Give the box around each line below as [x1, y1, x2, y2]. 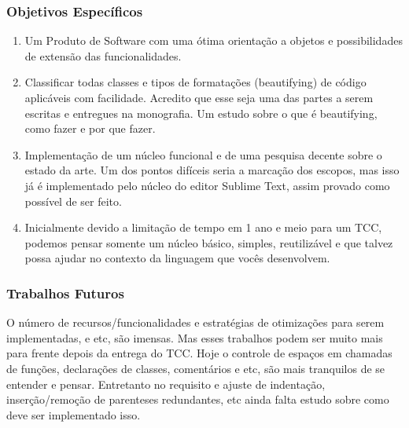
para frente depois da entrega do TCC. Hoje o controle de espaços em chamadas [6, 345, 392, 361]
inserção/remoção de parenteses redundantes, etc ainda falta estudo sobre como [6, 391, 389, 408]
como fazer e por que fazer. [24, 120, 156, 137]
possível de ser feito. [24, 192, 122, 209]
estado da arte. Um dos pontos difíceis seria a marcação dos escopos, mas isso [24, 162, 400, 178]
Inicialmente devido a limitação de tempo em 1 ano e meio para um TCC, [24, 219, 382, 236]
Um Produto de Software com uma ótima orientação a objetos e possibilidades [24, 32, 403, 49]
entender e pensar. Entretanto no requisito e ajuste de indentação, [6, 375, 326, 392]
